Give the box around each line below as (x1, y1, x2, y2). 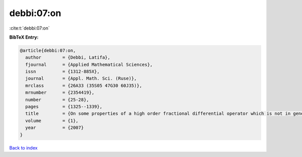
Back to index (9, 144, 38, 150)
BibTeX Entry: (9, 34, 39, 40)
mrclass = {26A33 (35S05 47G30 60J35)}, (25, 83, 142, 88)
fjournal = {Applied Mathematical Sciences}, (25, 62, 153, 67)
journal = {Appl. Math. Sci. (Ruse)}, (25, 76, 137, 81)
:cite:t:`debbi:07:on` (9, 25, 50, 31)
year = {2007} (25, 125, 84, 130)
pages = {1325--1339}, (25, 104, 103, 110)
